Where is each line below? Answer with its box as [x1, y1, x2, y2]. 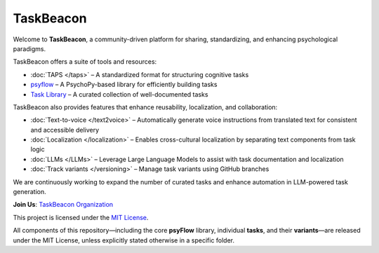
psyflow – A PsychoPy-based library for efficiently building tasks [30, 81, 218, 89]
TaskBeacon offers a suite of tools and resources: [13, 57, 157, 66]
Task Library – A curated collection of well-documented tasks [30, 90, 208, 98]
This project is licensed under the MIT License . [13, 213, 149, 221]
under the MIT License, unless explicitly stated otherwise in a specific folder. [13, 235, 235, 245]
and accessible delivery [30, 125, 100, 134]
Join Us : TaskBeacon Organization [13, 200, 114, 209]
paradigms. [13, 44, 46, 53]
